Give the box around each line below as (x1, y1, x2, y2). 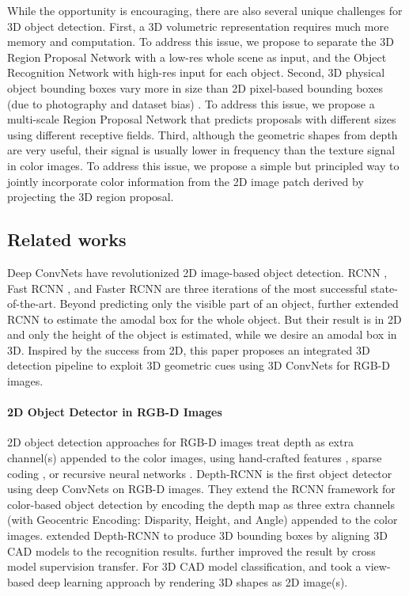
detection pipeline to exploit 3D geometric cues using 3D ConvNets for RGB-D (7, 357, 390, 374)
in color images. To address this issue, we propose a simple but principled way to (7, 157, 400, 173)
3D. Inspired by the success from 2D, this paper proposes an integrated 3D (7, 341, 370, 358)
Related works (7, 227, 127, 252)
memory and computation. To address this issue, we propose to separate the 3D (7, 33, 394, 50)
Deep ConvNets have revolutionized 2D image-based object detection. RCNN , (7, 264, 388, 280)
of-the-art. (7, 295, 56, 312)
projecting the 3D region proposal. (7, 188, 174, 205)
